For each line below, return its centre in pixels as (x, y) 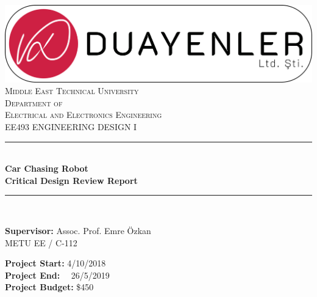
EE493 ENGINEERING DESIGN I (71, 126)
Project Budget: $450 (49, 287)
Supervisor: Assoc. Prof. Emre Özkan (78, 230)
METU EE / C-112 (41, 242)
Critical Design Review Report (71, 180)
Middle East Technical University (72, 91)
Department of (34, 102)
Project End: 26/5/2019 (57, 275)
